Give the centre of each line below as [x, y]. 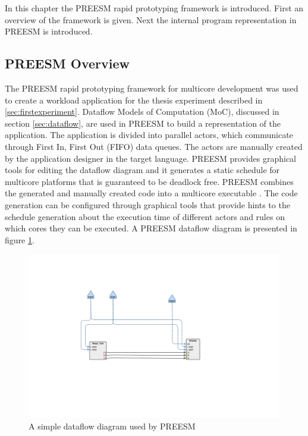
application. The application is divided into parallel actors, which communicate [149, 135]
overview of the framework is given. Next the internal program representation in [151, 19]
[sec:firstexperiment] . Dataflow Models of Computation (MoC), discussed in [142, 112]
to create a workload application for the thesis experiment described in [134, 100]
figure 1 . [20, 239]
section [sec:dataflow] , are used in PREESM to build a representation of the [143, 123]
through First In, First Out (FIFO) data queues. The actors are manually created [154, 146]
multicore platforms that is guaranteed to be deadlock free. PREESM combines [149, 181]
